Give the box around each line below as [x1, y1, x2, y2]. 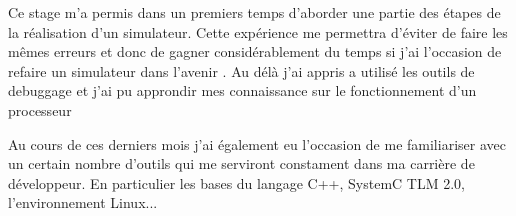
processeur [8, 99, 72, 120]
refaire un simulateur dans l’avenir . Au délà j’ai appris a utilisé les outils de [8, 60, 475, 81]
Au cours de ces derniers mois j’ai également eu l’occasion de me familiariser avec [8, 133, 506, 154]
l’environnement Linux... [8, 192, 158, 213]
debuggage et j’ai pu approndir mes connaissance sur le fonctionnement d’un [8, 80, 477, 101]
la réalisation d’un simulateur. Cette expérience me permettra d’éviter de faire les [8, 21, 508, 42]
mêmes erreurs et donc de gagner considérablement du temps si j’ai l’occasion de [8, 41, 502, 62]
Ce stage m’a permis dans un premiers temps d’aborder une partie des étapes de [8, 2, 501, 22]
